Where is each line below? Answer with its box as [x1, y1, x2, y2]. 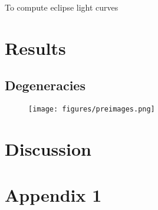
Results [5, 35, 66, 60]
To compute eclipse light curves [5, 1, 119, 13]
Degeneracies [5, 76, 85, 94]
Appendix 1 [5, 183, 102, 207]
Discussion [5, 137, 91, 161]
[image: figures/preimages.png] [28, 105, 155, 114]
